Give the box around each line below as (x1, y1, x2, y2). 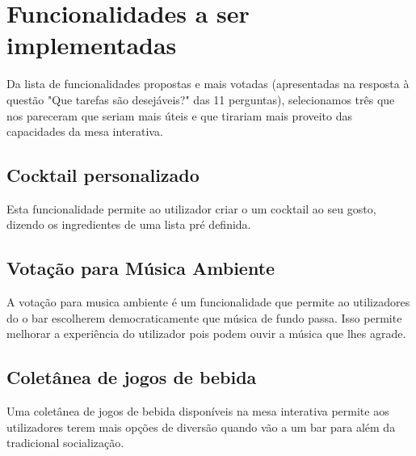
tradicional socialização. (6, 434, 124, 451)
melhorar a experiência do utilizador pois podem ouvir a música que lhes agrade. (6, 325, 406, 342)
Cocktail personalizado (6, 163, 200, 188)
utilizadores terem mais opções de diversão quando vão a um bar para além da (6, 418, 396, 435)
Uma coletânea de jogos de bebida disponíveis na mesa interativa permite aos (6, 403, 389, 420)
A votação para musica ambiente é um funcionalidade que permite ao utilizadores (6, 293, 410, 310)
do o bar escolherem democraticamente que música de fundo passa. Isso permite (6, 309, 402, 326)
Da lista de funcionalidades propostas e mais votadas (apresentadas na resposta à (6, 75, 410, 92)
